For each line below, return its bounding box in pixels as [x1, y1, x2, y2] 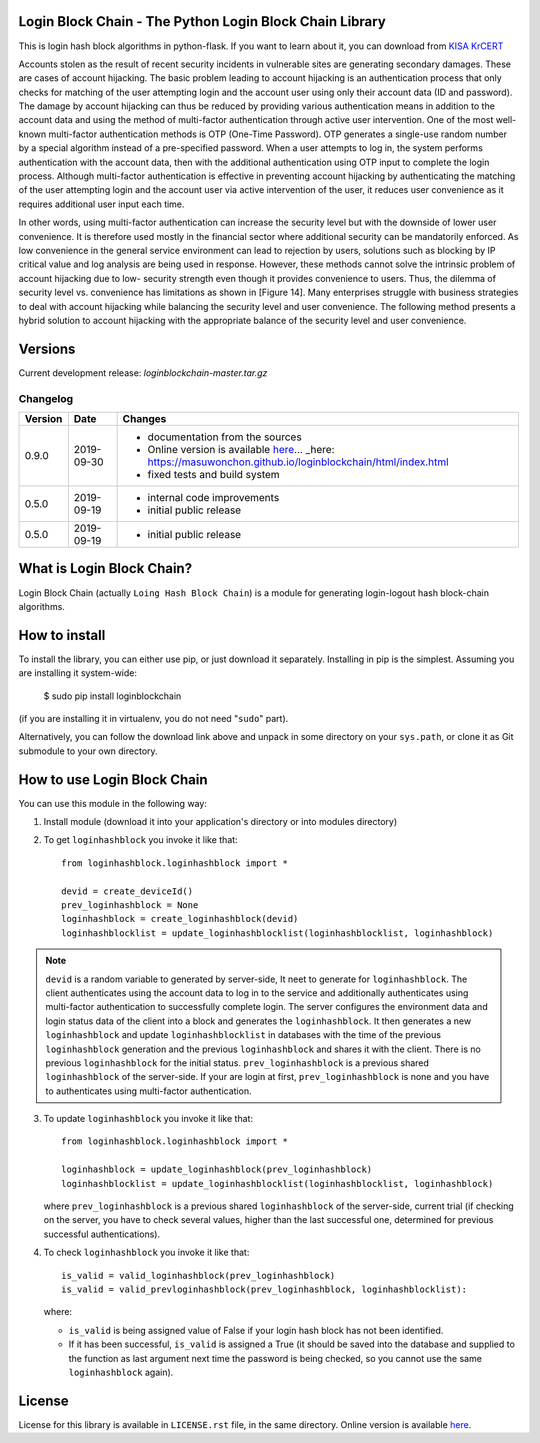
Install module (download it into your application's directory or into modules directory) [43, 816, 398, 828]
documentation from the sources [147, 430, 302, 444]
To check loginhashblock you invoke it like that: [43, 1246, 250, 1259]
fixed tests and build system [147, 467, 280, 481]
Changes [122, 411, 167, 425]
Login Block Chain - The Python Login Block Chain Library [18, 13, 387, 30]
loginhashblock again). [68, 1366, 174, 1378]
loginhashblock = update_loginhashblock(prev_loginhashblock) [61, 1164, 373, 1175]
